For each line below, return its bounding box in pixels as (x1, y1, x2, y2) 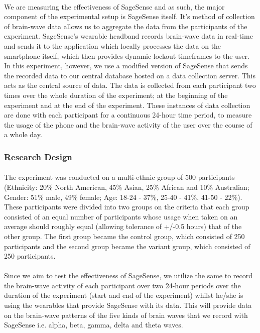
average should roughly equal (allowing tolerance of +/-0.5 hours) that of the (4, 221, 242, 232)
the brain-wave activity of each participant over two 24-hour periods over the (4, 280, 241, 290)
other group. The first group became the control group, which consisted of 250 (4, 231, 245, 241)
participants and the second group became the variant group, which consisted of (4, 241, 250, 251)
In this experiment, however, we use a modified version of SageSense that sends (4, 60, 248, 71)
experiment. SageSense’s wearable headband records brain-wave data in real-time (4, 31, 253, 41)
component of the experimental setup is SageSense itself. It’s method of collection (4, 11, 255, 22)
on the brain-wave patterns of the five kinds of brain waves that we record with (4, 309, 248, 320)
